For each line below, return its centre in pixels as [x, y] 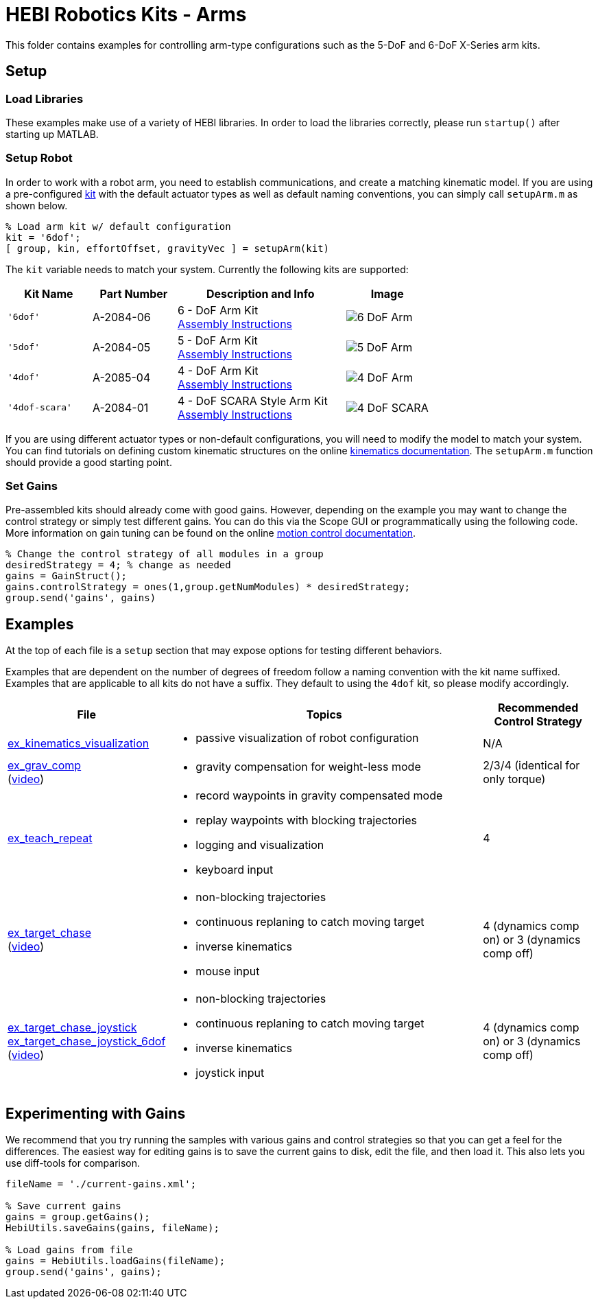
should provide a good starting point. [89, 462]
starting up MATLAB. [52, 134]
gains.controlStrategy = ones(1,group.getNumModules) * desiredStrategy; [208, 587]
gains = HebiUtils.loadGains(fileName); [116, 1261]
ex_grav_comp [45, 766]
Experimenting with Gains [96, 1113]
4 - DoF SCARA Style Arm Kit [252, 400]
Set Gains [32, 486]
